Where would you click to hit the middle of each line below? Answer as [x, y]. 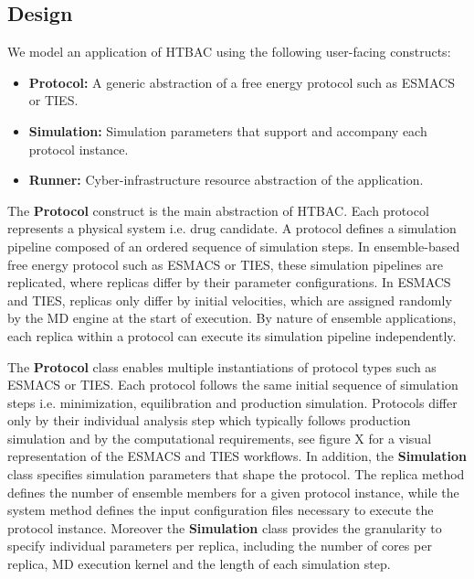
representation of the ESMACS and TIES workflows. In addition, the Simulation [237, 456]
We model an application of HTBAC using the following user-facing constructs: [229, 52]
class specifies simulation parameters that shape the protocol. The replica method [236, 474]
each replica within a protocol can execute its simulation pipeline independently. [232, 335]
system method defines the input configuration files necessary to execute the [221, 510]
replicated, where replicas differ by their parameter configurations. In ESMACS [229, 282]
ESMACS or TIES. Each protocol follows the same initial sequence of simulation [233, 385]
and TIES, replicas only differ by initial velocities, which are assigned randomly [230, 300]
